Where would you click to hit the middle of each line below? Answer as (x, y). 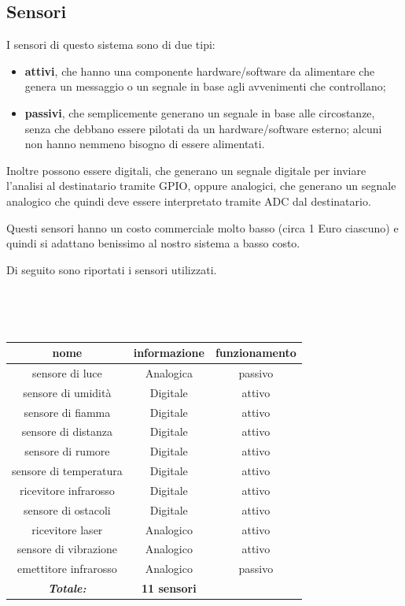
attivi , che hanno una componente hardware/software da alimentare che (200, 71)
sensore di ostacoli (67, 509)
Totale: (67, 588)
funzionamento (256, 353)
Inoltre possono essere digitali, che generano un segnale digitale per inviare (186, 170)
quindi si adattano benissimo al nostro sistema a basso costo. (153, 243)
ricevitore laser (67, 529)
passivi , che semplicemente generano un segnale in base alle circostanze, (200, 112)
